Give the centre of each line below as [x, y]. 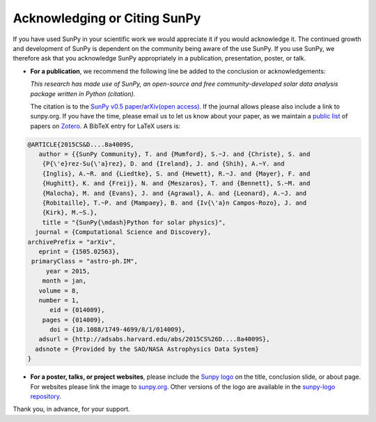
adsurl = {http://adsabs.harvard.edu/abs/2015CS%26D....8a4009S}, [154, 339]
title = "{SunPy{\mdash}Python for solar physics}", [134, 222]
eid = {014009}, [77, 310]
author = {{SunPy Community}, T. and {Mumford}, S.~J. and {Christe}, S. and [174, 154]
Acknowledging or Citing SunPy [107, 18]
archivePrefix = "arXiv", [72, 242]
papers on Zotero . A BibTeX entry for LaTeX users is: [105, 126]
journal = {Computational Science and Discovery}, [123, 232]
